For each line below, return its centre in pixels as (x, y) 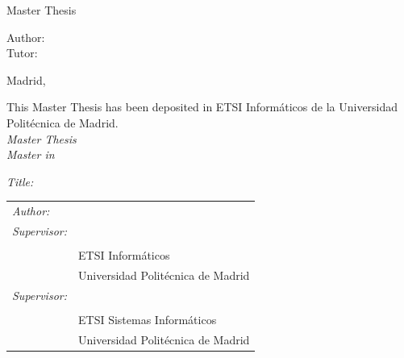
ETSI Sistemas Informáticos (148, 319)
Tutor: (22, 53)
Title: (20, 181)
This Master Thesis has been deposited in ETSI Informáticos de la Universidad (202, 107)
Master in (31, 154)
